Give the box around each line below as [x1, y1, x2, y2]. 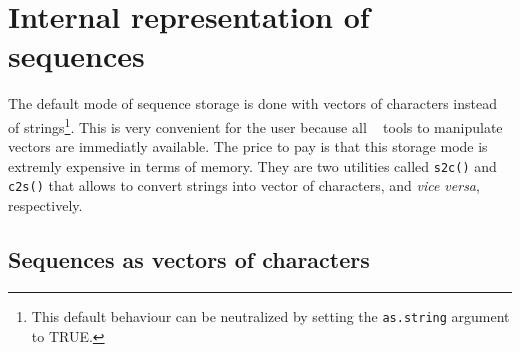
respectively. [8, 195, 83, 216]
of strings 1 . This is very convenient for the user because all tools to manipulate [8, 113, 503, 137]
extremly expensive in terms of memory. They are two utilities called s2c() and [8, 155, 497, 176]
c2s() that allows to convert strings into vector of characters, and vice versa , [8, 175, 480, 196]
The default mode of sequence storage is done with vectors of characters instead [8, 93, 498, 114]
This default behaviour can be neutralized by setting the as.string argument [31, 305, 510, 326]
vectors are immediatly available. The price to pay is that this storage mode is [8, 136, 488, 157]
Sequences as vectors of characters [8, 244, 370, 275]
